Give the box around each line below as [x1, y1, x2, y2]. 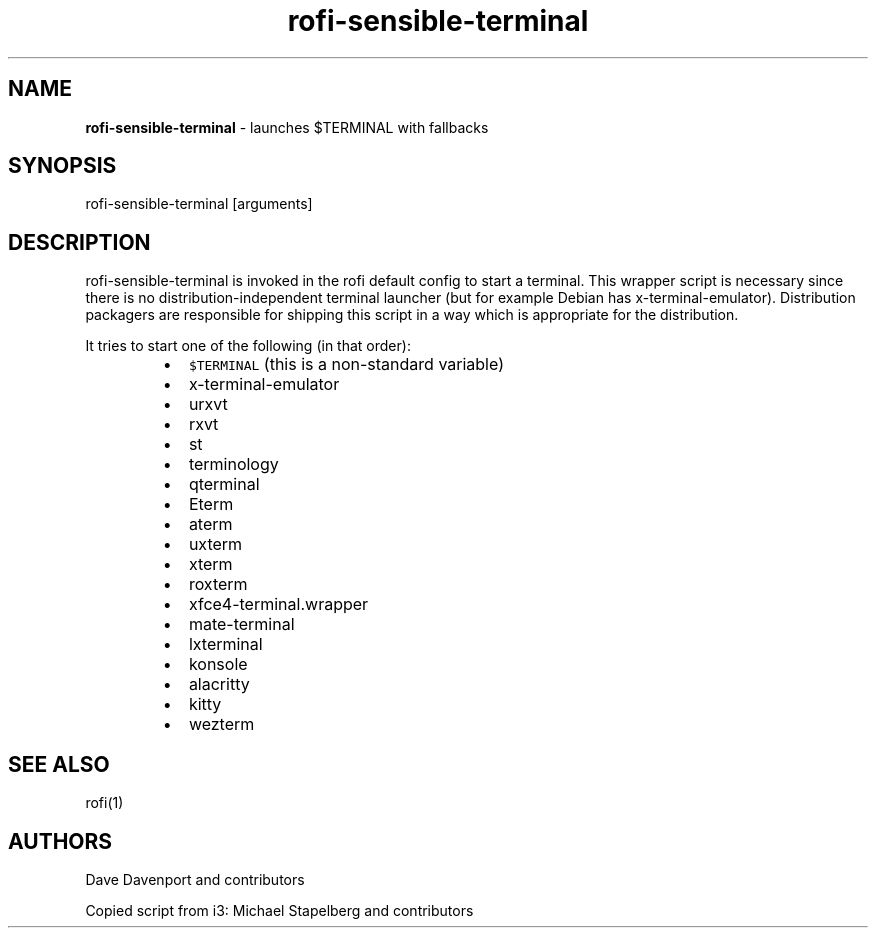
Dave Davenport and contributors [85, 870, 305, 888]
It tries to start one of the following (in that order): [85, 337, 411, 355]
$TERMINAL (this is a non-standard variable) [188, 354, 504, 375]
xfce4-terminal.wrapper [188, 594, 369, 615]
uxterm [188, 534, 243, 555]
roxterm [188, 574, 248, 595]
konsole [188, 654, 248, 675]
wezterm [188, 714, 255, 735]
